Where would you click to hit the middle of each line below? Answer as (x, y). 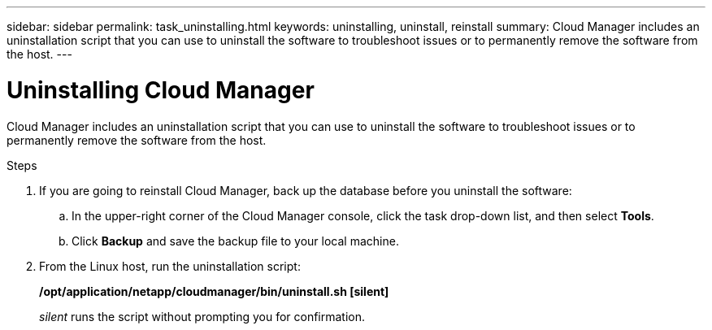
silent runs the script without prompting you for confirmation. (202, 316)
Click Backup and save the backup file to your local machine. (235, 241)
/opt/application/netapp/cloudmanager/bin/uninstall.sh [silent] (214, 291)
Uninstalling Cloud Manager (161, 90)
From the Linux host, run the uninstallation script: (170, 266)
